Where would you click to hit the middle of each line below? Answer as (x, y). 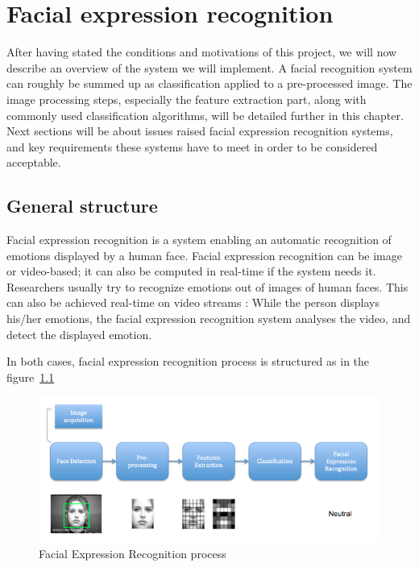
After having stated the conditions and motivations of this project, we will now (202, 52)
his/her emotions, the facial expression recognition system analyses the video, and (209, 319)
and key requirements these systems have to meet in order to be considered (192, 146)
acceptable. (34, 162)
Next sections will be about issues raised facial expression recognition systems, (200, 131)
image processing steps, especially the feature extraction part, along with (187, 99)
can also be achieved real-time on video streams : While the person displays (193, 302)
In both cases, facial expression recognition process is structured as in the (188, 361)
